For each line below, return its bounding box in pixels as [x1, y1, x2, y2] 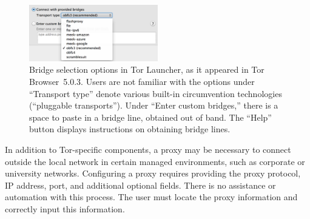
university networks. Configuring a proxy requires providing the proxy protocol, [5, 167, 301, 180]
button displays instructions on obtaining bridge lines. [29, 123, 231, 135]
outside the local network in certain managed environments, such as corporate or [5, 155, 305, 167]
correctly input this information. [5, 202, 125, 215]
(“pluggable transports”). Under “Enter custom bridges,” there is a [29, 99, 278, 112]
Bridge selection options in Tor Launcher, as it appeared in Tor [29, 63, 265, 76]
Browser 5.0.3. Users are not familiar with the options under [29, 75, 255, 87]
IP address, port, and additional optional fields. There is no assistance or [5, 178, 276, 191]
